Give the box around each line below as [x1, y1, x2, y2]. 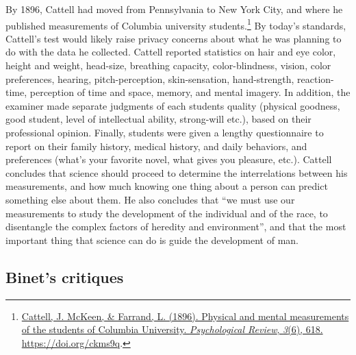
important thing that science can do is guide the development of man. [5, 232, 298, 247]
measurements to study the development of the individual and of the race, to [5, 206, 328, 220]
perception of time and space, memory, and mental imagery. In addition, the [29, 85, 351, 99]
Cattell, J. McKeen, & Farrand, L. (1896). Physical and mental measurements [21, 308, 349, 323]
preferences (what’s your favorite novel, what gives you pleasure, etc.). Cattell [5, 152, 332, 167]
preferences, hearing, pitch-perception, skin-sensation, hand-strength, [5, 71, 294, 86]
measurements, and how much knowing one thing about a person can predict [5, 179, 328, 193]
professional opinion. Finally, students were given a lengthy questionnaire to [5, 125, 324, 139]
